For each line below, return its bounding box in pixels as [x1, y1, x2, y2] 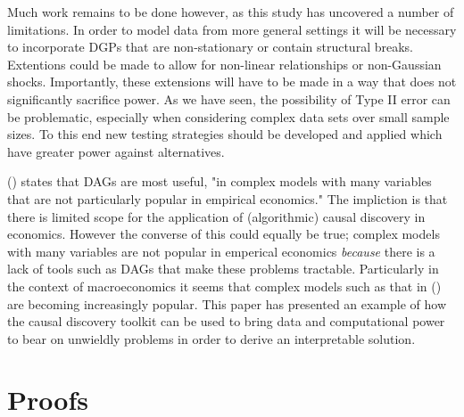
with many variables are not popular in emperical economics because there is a [7, 241, 435, 260]
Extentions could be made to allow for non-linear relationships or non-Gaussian [7, 54, 442, 73]
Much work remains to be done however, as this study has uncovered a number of [7, 3, 454, 20]
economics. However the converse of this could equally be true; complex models [7, 225, 440, 243]
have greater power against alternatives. [7, 142, 225, 160]
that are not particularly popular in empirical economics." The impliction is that [7, 189, 448, 208]
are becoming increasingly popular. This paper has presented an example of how [7, 294, 447, 313]
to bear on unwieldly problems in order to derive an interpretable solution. [7, 329, 416, 347]
